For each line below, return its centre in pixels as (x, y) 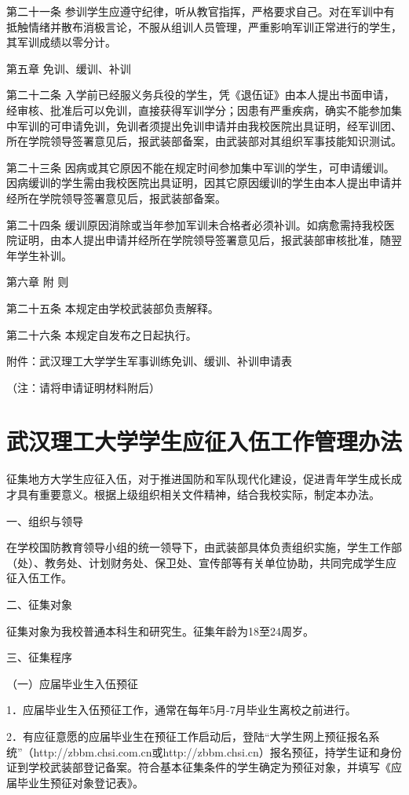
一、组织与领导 (45, 520)
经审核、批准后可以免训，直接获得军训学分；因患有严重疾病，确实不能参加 (199, 110)
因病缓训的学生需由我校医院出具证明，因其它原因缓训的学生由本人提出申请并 (204, 183)
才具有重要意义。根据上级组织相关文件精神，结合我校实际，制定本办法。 (193, 494)
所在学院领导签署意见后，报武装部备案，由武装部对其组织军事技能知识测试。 (204, 141)
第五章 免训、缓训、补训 (69, 68)
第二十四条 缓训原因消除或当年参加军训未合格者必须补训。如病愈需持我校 (195, 224)
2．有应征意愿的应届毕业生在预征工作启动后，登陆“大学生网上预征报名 (188, 736)
